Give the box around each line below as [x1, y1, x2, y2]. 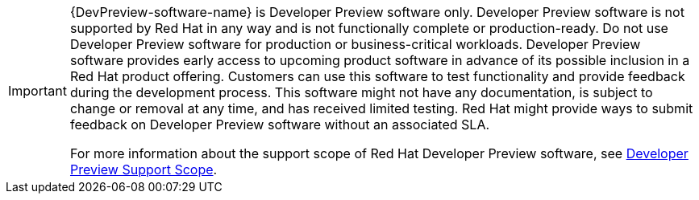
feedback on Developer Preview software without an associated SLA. [69, 116, 490, 133]
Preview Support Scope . [69, 161, 218, 178]
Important [8, 83, 67, 99]
